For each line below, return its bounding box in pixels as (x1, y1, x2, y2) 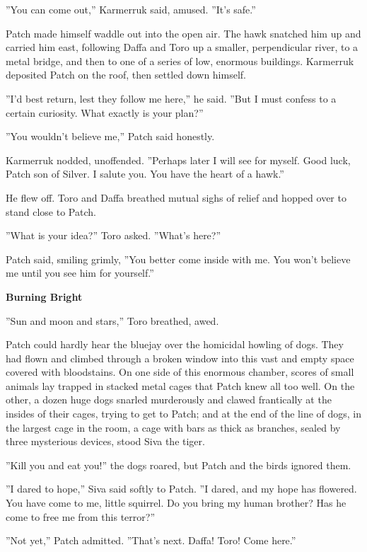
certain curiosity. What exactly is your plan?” (6, 105, 204, 120)
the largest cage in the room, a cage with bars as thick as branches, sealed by (6, 420, 341, 435)
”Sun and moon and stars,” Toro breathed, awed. (6, 313, 219, 328)
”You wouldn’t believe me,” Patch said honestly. (6, 129, 215, 144)
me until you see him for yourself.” (6, 265, 154, 280)
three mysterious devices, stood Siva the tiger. (6, 434, 205, 449)
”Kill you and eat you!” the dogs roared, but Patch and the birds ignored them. (6, 457, 351, 472)
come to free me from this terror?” (6, 509, 156, 524)
